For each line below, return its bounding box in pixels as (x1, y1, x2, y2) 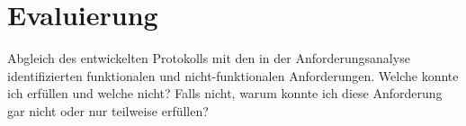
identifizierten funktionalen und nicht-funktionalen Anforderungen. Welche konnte (7, 66, 459, 85)
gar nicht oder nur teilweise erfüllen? (7, 101, 209, 120)
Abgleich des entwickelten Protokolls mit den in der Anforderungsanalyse (7, 49, 410, 67)
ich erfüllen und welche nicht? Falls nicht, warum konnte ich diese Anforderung (7, 84, 443, 103)
